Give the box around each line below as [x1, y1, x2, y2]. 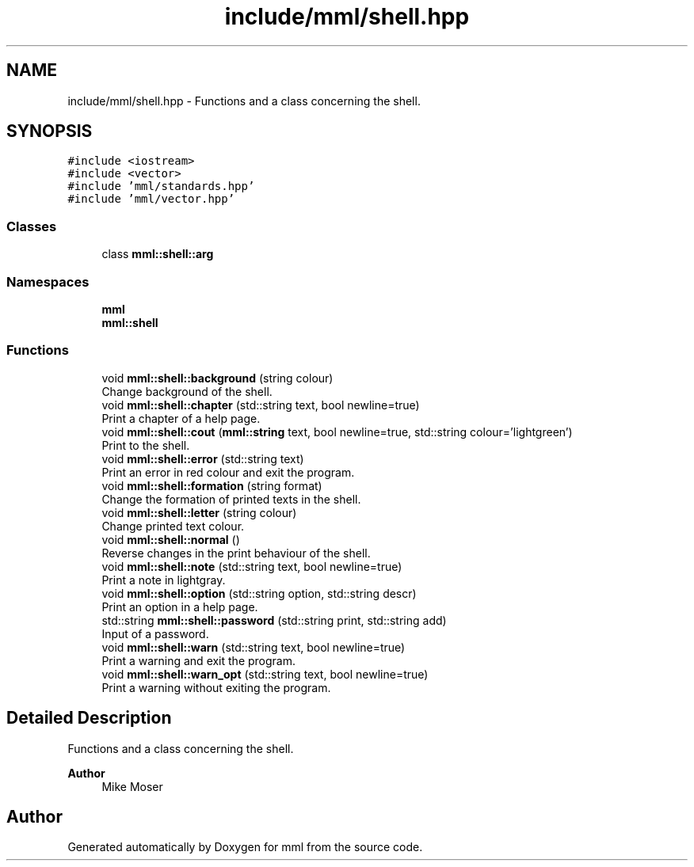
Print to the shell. [101, 438, 190, 452]
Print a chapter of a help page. [101, 411, 261, 425]
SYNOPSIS [6, 121, 93, 142]
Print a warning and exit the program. [101, 653, 296, 667]
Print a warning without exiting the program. [101, 680, 331, 694]
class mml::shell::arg [101, 247, 214, 261]
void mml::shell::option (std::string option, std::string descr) [101, 586, 417, 600]
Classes [6, 218, 57, 234]
